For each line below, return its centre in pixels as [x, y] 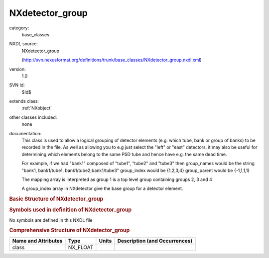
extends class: [24, 101]
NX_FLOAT [81, 247]
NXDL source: [24, 44]
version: [17, 69]
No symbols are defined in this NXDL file [51, 220]
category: [19, 28]
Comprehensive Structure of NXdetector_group [69, 230]
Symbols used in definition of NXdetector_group [70, 210]
